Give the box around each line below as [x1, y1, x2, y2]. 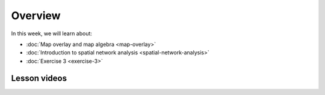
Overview [11, 9, 61, 22]
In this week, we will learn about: [11, 30, 93, 37]
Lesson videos [11, 73, 67, 83]
